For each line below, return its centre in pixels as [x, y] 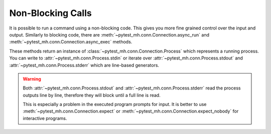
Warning [32, 79]
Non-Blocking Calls [51, 13]
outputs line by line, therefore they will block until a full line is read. [92, 95]
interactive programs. [45, 118]
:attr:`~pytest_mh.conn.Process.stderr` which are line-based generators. [84, 65]
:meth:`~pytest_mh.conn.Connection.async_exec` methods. [71, 42]
